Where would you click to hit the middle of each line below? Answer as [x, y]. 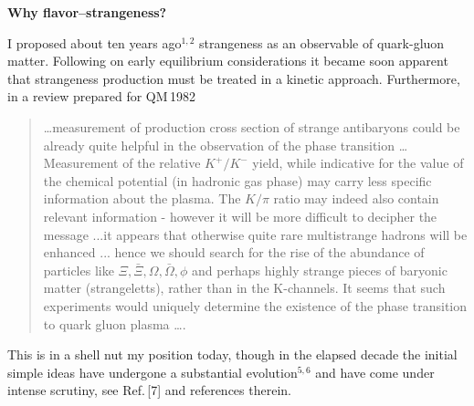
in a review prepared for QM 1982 [101, 96]
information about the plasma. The [142, 198]
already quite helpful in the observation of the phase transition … [226, 145]
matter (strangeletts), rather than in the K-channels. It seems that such [244, 288]
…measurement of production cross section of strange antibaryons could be [252, 126]
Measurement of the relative [122, 163]
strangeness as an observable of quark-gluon [322, 42]
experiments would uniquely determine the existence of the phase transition [255, 305]
